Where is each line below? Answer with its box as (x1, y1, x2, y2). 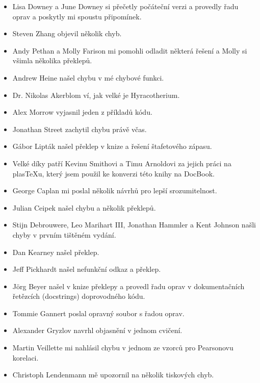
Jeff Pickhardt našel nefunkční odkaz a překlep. (12, 264, 161, 274)
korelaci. (12, 352, 39, 363)
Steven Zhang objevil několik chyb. (12, 28, 122, 39)
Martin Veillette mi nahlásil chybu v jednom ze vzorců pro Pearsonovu (12, 342, 233, 353)
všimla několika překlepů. (12, 55, 92, 66)
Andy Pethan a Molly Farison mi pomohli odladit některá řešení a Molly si (12, 45, 247, 56)
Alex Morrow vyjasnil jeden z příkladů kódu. (12, 107, 152, 117)
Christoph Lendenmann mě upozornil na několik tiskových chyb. (12, 369, 214, 380)
